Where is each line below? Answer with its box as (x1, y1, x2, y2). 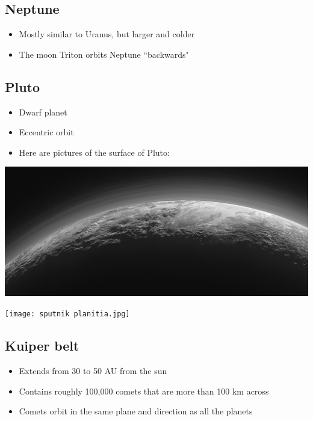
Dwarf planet (19, 105, 67, 118)
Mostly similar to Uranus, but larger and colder (19, 28, 195, 40)
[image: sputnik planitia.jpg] (5, 310, 130, 319)
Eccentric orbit (19, 126, 74, 138)
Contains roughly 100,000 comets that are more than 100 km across (19, 384, 269, 397)
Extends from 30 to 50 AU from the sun (19, 364, 167, 376)
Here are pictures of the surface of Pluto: (19, 146, 170, 158)
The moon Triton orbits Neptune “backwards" (19, 48, 189, 60)
